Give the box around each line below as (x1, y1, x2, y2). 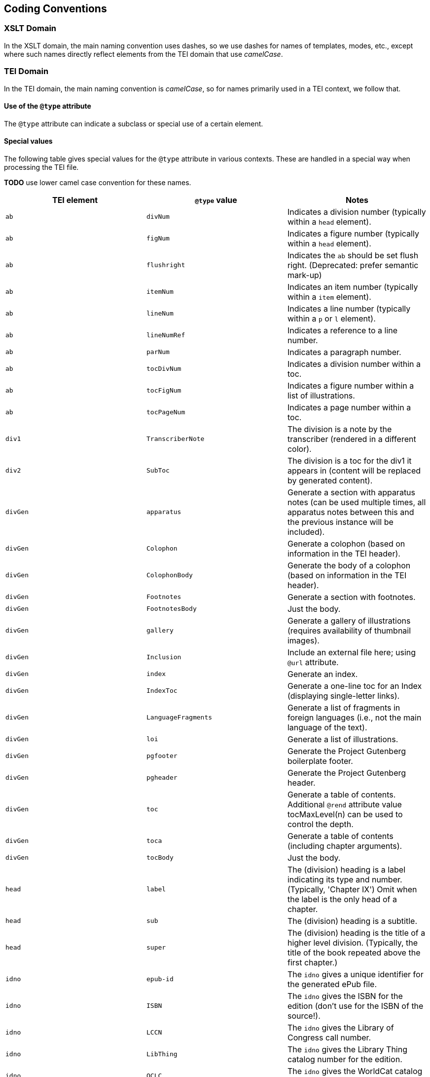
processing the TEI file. (4, 162, 79, 171)
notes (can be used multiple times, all (287, 497, 426, 507)
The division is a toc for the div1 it (287, 455, 412, 466)
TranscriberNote (146, 435, 205, 443)
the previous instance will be (287, 517, 394, 527)
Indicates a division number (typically (287, 206, 426, 217)
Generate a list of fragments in (287, 702, 400, 713)
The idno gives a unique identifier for (287, 969, 424, 979)
